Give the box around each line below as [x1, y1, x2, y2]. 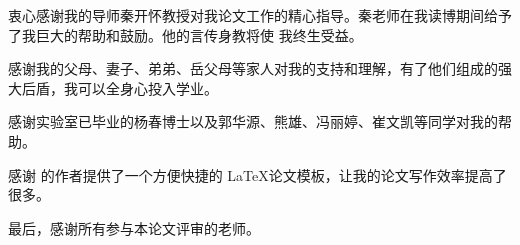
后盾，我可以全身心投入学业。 [21, 77, 218, 98]
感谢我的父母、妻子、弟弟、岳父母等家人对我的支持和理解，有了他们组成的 [8, 58, 498, 79]
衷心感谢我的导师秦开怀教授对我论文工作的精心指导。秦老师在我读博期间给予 [8, 5, 512, 25]
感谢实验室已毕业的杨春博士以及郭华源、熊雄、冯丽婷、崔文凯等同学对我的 [8, 111, 498, 132]
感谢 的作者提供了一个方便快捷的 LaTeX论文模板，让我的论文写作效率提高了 [8, 164, 507, 185]
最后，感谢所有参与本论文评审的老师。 [8, 217, 260, 238]
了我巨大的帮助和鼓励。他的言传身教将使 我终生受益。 [8, 24, 363, 45]
